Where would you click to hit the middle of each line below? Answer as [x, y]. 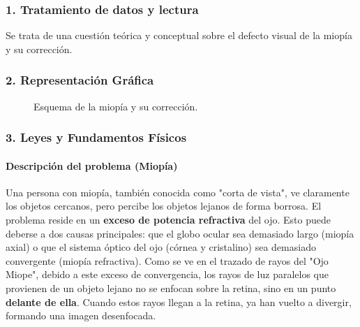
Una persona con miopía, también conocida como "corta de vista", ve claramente [178, 192]
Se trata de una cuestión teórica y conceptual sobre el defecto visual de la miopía [179, 35]
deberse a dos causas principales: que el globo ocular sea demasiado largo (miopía [180, 233]
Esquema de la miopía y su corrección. [116, 106]
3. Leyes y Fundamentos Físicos [96, 137]
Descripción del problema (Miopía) [92, 165]
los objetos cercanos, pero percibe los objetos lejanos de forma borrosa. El [164, 206]
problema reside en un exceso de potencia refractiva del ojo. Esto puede [168, 220]
